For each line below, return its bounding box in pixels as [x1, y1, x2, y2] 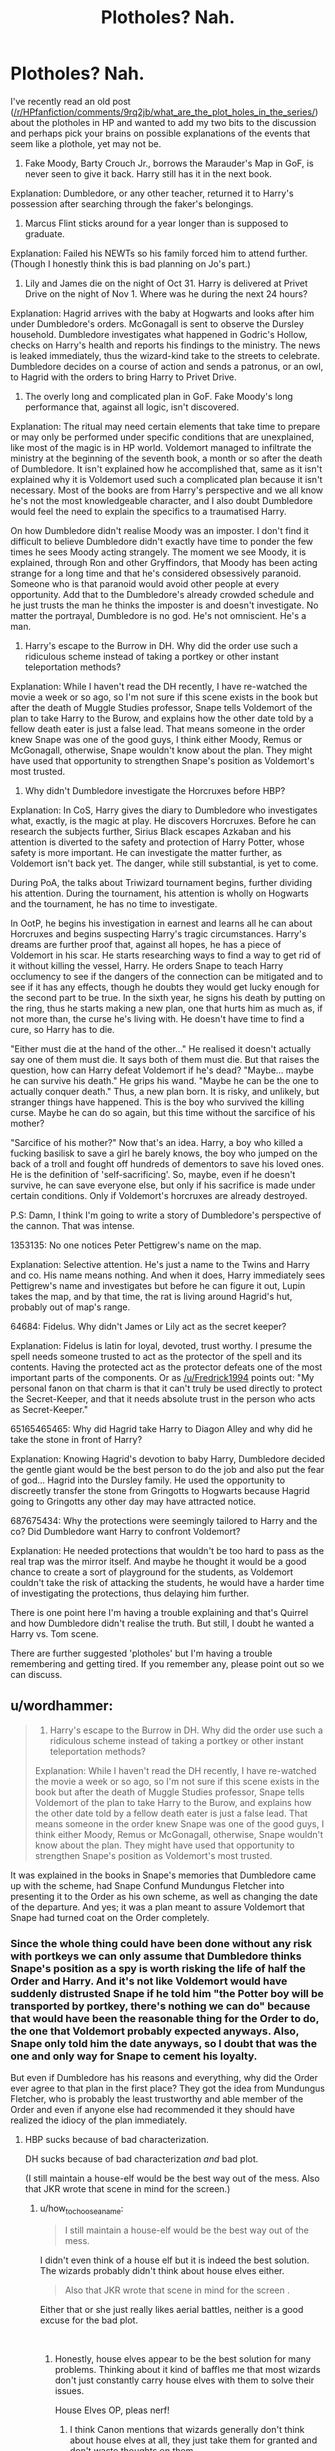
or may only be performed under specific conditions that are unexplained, [10, 431, 315, 443]
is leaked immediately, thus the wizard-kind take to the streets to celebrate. [10, 349, 320, 361]
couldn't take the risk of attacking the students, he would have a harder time [10, 1576, 325, 1588]
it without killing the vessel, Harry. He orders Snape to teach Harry [10, 959, 284, 971]
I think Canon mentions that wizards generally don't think [69, 2423, 305, 2435]
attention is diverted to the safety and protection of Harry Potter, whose [10, 836, 305, 848]
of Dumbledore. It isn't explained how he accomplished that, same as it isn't [10, 462, 323, 475]
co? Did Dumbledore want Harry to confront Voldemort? [10, 1525, 241, 1537]
